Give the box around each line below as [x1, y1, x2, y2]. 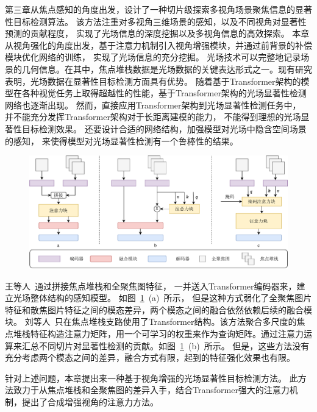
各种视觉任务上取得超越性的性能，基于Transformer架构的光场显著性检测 [21, 87, 307, 99]
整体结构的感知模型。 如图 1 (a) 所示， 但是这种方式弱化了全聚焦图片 [30, 291, 312, 304]
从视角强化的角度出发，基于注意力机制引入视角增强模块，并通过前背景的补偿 [5, 38, 312, 51]
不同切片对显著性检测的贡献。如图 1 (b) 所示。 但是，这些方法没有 [38, 339, 310, 352]
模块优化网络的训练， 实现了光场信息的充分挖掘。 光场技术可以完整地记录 [5, 51, 301, 63]
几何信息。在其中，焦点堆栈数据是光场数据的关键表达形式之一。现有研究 [21, 62, 312, 75]
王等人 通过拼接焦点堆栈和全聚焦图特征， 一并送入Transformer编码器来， [5, 279, 297, 292]
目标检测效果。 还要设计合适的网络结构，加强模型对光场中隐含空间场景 [21, 122, 307, 135]
